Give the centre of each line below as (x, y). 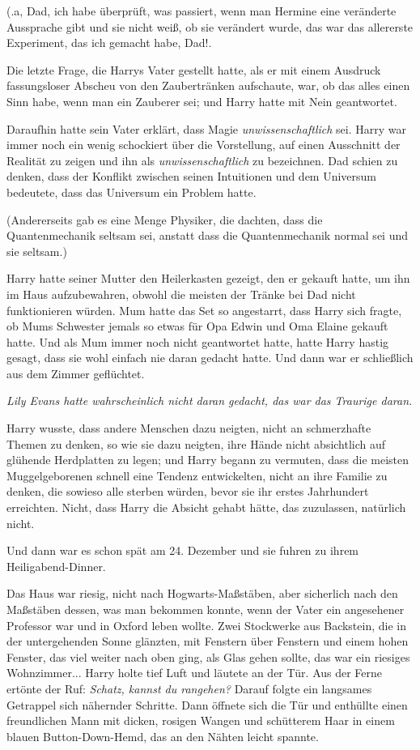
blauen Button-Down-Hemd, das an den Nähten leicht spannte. (163, 736)
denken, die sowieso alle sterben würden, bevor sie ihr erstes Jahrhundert (188, 491)
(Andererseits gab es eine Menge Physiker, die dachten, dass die (165, 219)
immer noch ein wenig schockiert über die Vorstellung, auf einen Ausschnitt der (204, 145)
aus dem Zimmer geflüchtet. (76, 373)
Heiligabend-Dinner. (56, 566)
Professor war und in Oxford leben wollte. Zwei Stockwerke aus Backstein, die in (206, 625)
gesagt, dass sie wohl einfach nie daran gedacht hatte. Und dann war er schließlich (210, 358)
